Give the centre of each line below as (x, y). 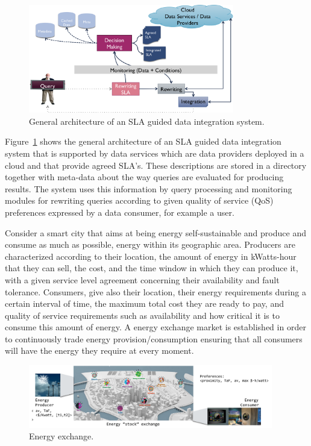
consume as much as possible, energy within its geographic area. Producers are (150, 244)
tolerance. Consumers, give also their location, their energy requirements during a (155, 291)
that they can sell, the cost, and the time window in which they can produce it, (152, 268)
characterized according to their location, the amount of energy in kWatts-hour (151, 256)
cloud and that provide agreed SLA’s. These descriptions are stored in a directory (156, 165)
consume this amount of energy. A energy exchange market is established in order (155, 327)
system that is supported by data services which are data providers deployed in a (155, 153)
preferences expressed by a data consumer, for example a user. (120, 212)
